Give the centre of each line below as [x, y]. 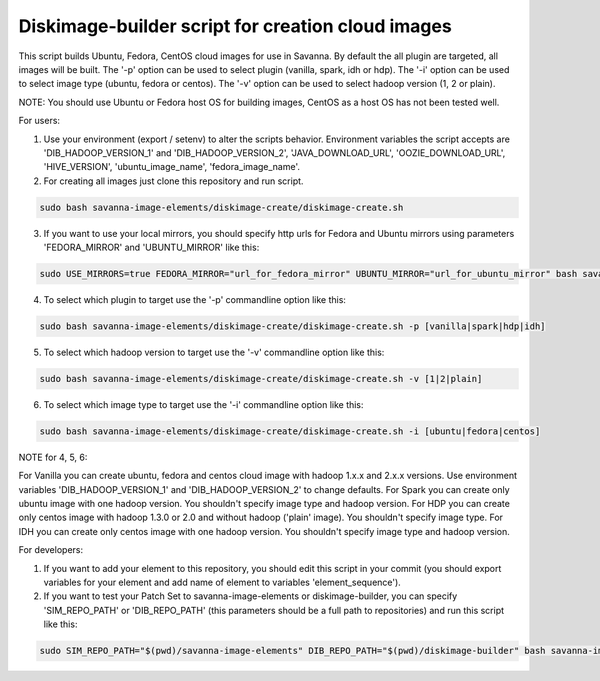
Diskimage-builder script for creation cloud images [235, 26]
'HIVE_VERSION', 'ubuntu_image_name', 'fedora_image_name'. [171, 167]
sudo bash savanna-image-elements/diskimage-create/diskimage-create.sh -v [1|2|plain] [261, 378]
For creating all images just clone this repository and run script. [173, 181]
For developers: [51, 550]
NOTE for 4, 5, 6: [53, 457]
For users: [39, 121]
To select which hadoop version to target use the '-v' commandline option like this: [214, 352]
